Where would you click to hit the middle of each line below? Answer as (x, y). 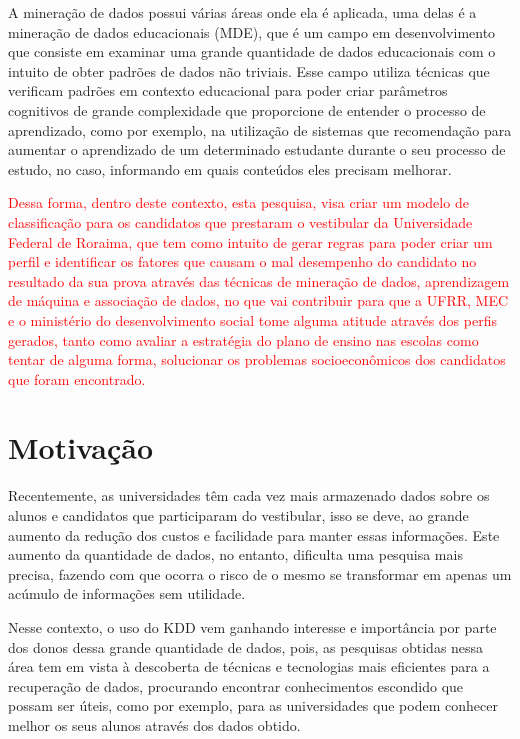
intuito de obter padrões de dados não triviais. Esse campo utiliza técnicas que (249, 70)
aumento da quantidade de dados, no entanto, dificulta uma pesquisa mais (235, 554)
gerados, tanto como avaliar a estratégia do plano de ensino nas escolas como (243, 339)
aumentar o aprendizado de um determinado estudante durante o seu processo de (257, 149)
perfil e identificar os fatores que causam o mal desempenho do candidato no (242, 261)
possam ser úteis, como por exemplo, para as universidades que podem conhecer (253, 705)
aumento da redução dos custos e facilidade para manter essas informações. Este (254, 534)
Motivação (81, 447)
